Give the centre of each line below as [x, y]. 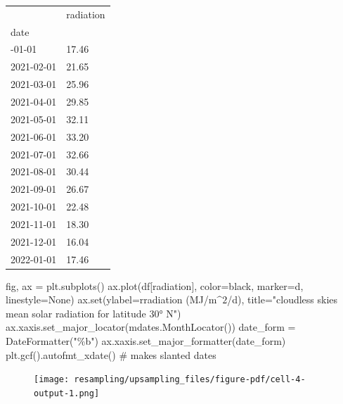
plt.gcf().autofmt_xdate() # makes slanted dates [111, 354]
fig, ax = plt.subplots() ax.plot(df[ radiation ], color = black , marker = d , [155, 285]
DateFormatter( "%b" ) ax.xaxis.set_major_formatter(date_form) [146, 341]
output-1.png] [67, 393]
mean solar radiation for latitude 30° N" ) [93, 313]
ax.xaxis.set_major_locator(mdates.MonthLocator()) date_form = [151, 327]
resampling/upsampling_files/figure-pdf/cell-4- [190, 380]
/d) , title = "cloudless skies [283, 299]
